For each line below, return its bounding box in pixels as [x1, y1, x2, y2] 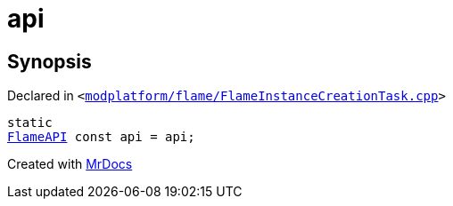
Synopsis [7, 50, 92, 73]
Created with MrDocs [7, 156, 133, 172]
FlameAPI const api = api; [7, 130, 195, 145]
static [7, 115, 53, 131]
